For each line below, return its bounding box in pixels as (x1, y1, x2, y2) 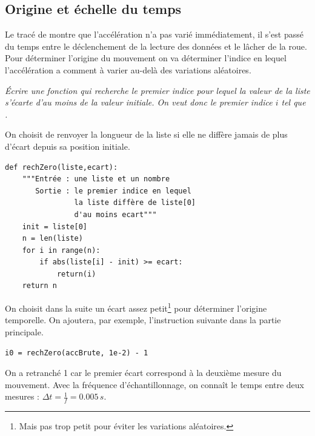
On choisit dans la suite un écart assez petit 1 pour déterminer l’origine (5, 300, 267, 314)
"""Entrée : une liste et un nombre (22, 175, 170, 184)
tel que (281, 96, 306, 109)
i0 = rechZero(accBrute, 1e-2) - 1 (5, 348, 148, 357)
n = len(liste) (22, 234, 83, 243)
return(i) (56, 269, 96, 278)
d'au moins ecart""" (74, 210, 157, 219)
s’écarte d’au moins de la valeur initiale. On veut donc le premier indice (5, 96, 273, 109)
